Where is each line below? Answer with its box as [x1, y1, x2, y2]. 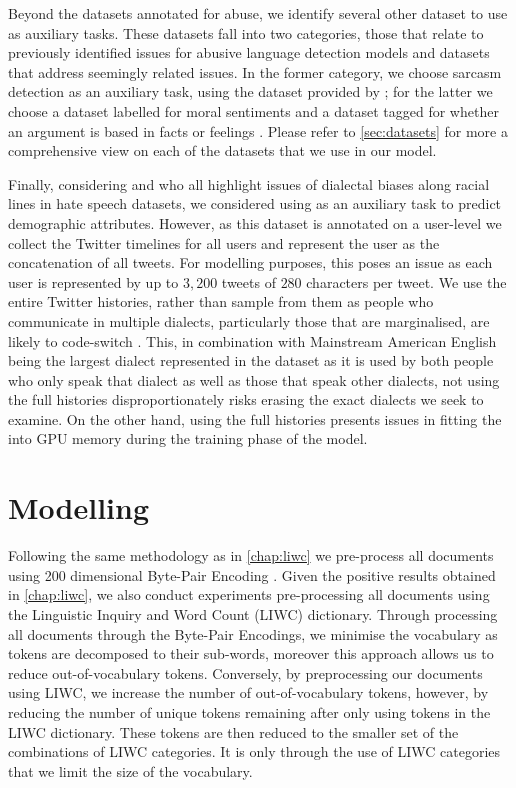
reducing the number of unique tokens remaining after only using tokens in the [8, 701, 491, 722]
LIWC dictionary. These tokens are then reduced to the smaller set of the [8, 721, 459, 742]
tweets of [221, 271, 276, 292]
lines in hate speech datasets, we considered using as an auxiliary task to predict [8, 193, 502, 214]
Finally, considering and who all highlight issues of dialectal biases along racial [8, 173, 490, 194]
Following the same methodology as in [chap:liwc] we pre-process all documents [8, 545, 494, 566]
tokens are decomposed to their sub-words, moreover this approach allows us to [8, 643, 494, 664]
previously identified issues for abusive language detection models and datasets [8, 42, 490, 63]
